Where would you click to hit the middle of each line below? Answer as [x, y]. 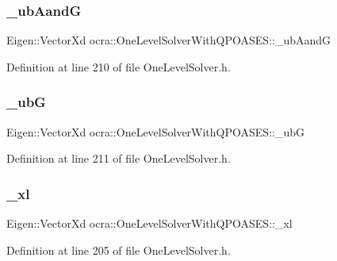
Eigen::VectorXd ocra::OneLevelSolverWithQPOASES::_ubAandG [169, 40]
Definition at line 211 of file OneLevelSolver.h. [119, 158]
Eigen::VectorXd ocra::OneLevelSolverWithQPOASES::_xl [149, 223]
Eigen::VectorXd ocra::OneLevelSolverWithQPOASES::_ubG [155, 131]
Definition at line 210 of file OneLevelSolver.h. [119, 66]
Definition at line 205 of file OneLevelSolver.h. [119, 249]
